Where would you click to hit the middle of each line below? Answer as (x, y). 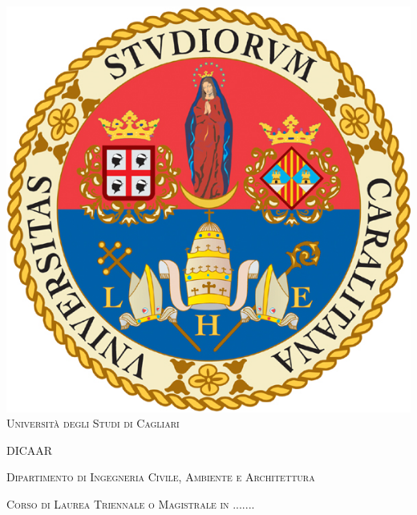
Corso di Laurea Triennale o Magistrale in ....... (131, 504)
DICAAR (30, 450)
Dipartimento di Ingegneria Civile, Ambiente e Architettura (161, 477)
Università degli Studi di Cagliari (93, 423)
